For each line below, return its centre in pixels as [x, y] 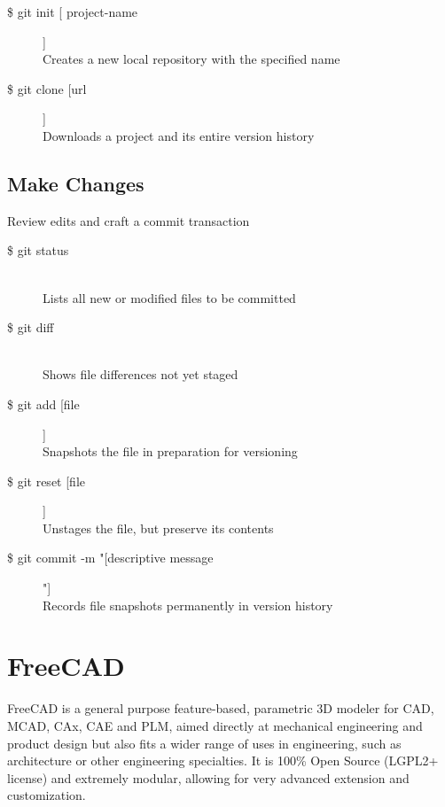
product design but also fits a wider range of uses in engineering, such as [204, 743]
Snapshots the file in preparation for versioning [170, 451]
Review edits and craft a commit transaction [129, 220]
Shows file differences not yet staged [141, 374]
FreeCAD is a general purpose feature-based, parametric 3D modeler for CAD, [221, 708]
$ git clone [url [47, 88]
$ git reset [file [46, 481]
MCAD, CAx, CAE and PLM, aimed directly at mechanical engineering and [215, 725]
